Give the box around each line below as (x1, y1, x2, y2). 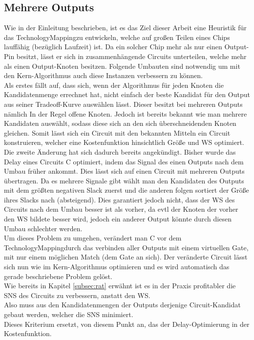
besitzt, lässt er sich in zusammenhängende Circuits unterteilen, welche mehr (16, 51, 247, 61)
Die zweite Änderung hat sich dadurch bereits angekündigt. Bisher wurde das (4, 146, 236, 157)
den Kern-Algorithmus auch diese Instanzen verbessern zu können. (4, 70, 203, 80)
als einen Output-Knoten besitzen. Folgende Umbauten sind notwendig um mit (4, 60, 240, 71)
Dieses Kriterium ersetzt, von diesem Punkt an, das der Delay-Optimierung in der (4, 319, 250, 329)
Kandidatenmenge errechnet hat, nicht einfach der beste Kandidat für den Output (4, 89, 250, 100)
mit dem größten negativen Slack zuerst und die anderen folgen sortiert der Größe (4, 185, 249, 195)
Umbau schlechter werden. (4, 223, 83, 233)
